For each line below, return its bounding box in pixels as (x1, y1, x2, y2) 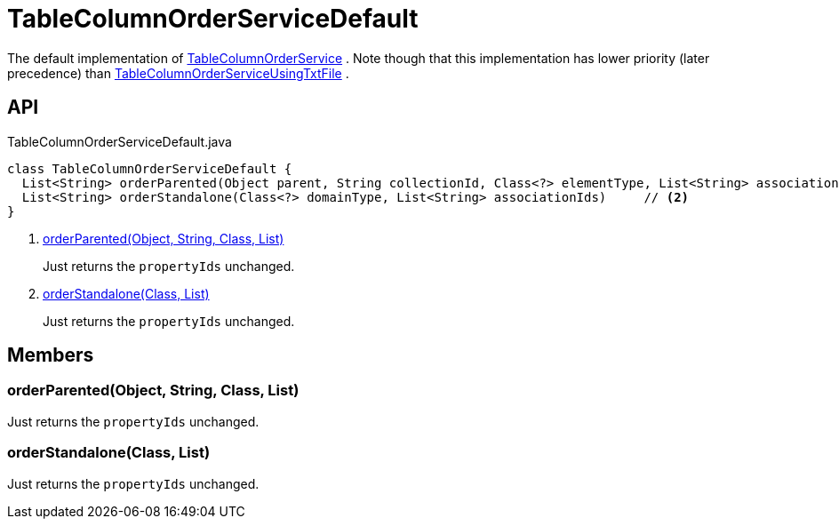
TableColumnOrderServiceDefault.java (7, 133, 232, 149)
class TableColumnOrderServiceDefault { (7, 161, 292, 176)
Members (7, 344, 94, 367)
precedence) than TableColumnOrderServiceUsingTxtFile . (7, 65, 349, 81)
